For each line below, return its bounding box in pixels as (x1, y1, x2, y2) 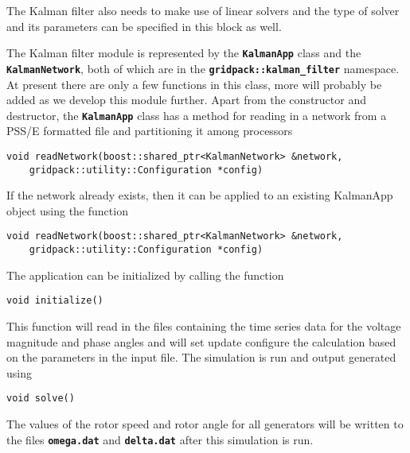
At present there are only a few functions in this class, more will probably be (6, 75, 382, 92)
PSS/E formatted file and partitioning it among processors (6, 122, 293, 139)
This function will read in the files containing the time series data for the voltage (6, 318, 401, 334)
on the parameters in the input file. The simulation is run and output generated (6, 349, 396, 366)
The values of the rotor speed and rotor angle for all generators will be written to (6, 416, 404, 432)
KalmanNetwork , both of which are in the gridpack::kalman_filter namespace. (6, 60, 400, 76)
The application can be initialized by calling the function (6, 266, 284, 283)
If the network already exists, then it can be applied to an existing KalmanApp (6, 187, 393, 203)
